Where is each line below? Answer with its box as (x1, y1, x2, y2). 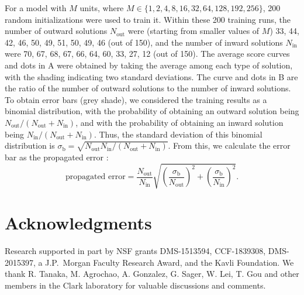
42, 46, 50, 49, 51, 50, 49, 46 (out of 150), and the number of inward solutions (5, 36, 283, 48)
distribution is (5, 139, 55, 152)
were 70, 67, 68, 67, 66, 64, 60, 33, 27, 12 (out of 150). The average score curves (5, 47, 290, 60)
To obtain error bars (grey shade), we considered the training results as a (5, 93, 267, 105)
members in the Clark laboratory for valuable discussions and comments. (5, 279, 266, 291)
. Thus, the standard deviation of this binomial (94, 128, 262, 140)
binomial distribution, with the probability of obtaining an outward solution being (5, 105, 299, 117)
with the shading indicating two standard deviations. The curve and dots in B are (5, 70, 298, 83)
